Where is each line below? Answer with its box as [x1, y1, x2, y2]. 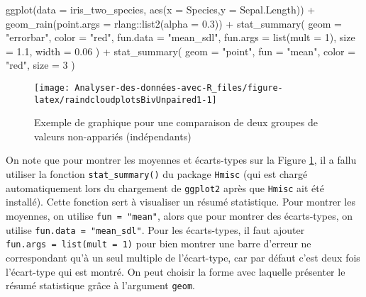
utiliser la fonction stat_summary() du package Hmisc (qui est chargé [6, 167, 308, 181]
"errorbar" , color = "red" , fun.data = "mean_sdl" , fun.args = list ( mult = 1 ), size [6, 30, 355, 45]
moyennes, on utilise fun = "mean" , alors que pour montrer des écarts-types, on [6, 208, 353, 223]
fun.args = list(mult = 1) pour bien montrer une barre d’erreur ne [6, 236, 311, 251]
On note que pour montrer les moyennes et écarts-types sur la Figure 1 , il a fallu [6, 152, 357, 167]
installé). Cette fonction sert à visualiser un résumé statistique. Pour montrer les [6, 194, 355, 209]
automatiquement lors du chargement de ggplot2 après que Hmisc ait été [6, 180, 324, 195]
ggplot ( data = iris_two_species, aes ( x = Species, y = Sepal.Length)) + [6, 2, 316, 16]
